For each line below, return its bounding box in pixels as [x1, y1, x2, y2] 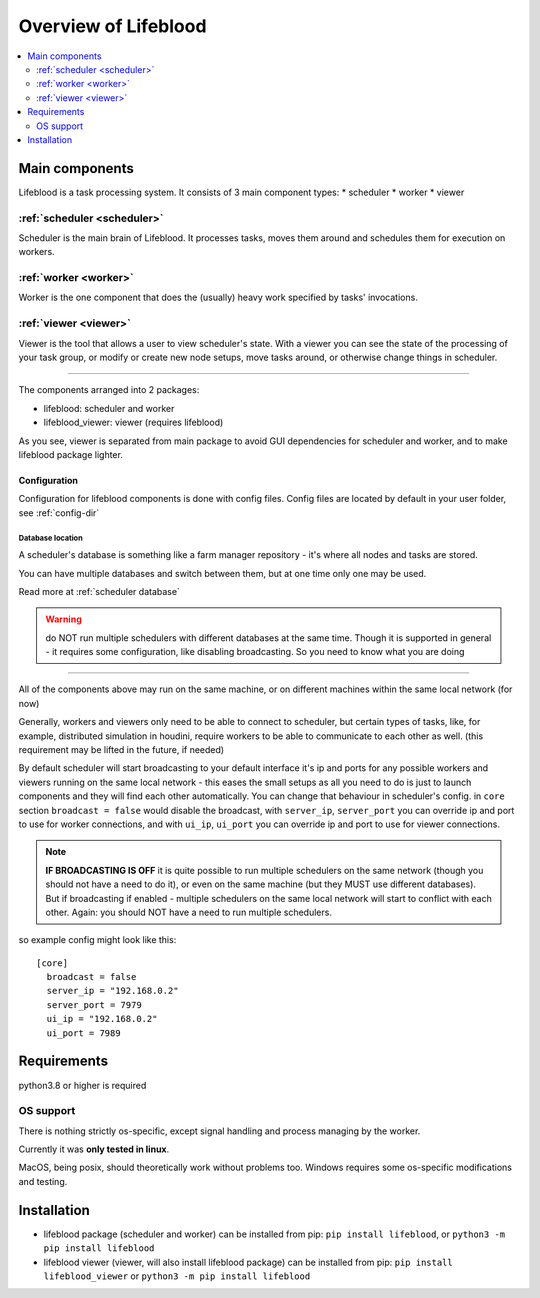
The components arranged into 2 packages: [18, 384, 200, 396]
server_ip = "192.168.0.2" [46, 985, 179, 997]
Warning [45, 613, 82, 625]
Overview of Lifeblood [18, 15, 207, 37]
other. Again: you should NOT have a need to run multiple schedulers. [45, 906, 332, 918]
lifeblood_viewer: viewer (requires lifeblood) [43, 416, 224, 429]
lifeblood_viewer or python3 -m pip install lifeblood [43, 1270, 311, 1282]
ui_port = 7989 [46, 1027, 121, 1039]
